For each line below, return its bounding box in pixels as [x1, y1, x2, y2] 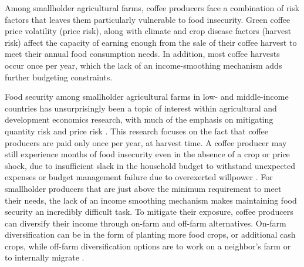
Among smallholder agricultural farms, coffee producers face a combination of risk [5, 2, 300, 13]
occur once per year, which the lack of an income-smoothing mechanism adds [5, 59, 282, 71]
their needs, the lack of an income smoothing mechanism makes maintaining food [5, 194, 297, 206]
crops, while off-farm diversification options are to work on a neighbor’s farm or [5, 239, 291, 252]
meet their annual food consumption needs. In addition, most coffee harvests [5, 48, 280, 60]
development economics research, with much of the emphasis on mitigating [5, 113, 273, 126]
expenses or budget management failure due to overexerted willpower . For [5, 171, 273, 183]
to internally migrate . [5, 251, 85, 263]
